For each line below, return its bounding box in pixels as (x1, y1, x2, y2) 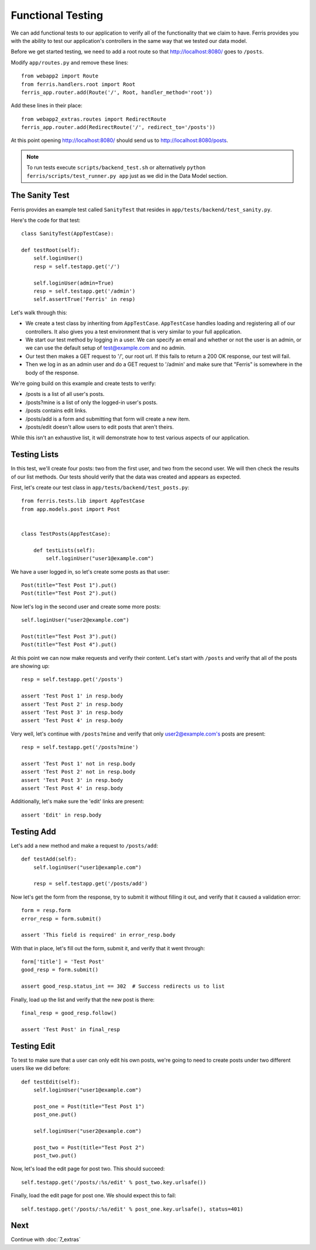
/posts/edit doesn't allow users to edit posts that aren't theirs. (25, 423, 174, 431)
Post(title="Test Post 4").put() (21, 641, 117, 648)
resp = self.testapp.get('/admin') (33, 288, 136, 294)
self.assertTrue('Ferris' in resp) (33, 296, 136, 303)
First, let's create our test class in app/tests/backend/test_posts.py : (11, 484, 190, 491)
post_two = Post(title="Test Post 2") (33, 1144, 145, 1151)
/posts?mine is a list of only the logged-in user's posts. (25, 399, 158, 406)
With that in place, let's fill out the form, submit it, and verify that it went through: (11, 944, 205, 951)
